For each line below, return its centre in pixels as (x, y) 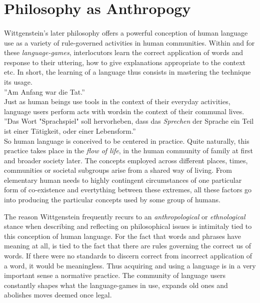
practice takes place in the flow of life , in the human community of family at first (128, 150)
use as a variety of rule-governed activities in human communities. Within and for (129, 42)
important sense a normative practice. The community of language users (115, 275)
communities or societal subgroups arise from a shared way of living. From (118, 170)
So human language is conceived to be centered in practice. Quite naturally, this (127, 140)
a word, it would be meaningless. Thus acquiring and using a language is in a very (130, 265)
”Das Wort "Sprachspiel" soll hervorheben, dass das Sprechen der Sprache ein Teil (129, 121)
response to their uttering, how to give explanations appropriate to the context (125, 62)
